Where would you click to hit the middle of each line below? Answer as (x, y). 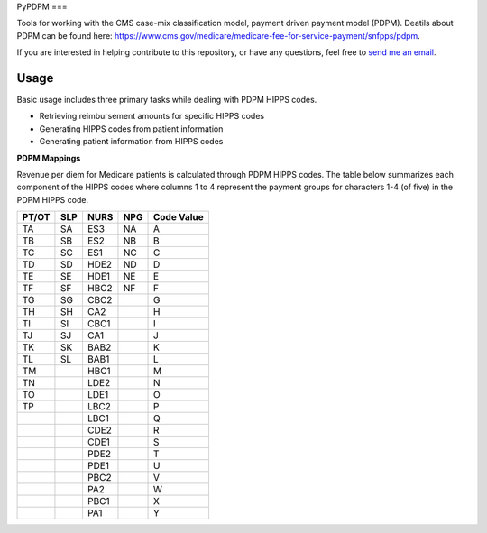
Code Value (179, 217)
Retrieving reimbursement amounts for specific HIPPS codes (152, 116)
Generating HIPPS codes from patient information (131, 129)
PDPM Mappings (49, 158)
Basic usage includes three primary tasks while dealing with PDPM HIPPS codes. (167, 100)
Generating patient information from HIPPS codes (131, 142)
